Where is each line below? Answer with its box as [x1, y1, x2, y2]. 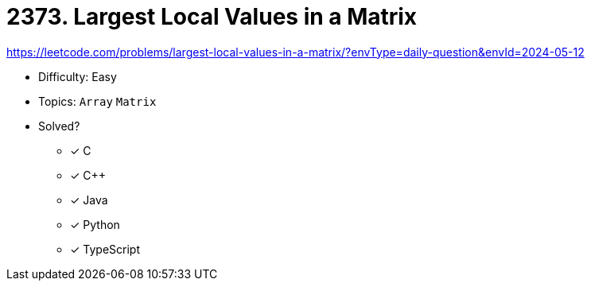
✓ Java [70, 192, 108, 207]
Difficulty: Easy [38, 69, 117, 83]
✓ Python [70, 217, 120, 231]
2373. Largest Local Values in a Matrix [6, 3, 418, 30]
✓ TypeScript [70, 242, 141, 256]
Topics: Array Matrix [38, 94, 157, 108]
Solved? [38, 118, 80, 133]
